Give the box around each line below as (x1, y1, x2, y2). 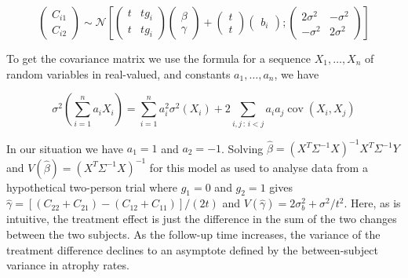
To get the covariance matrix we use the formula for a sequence (6, 50, 311, 66)
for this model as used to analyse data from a (149, 159, 368, 175)
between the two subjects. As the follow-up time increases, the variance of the (6, 225, 381, 242)
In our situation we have (6, 140, 124, 156)
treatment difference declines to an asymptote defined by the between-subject (6, 241, 378, 258)
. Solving (221, 140, 264, 156)
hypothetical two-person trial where (6, 178, 177, 195)
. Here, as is (344, 195, 401, 211)
